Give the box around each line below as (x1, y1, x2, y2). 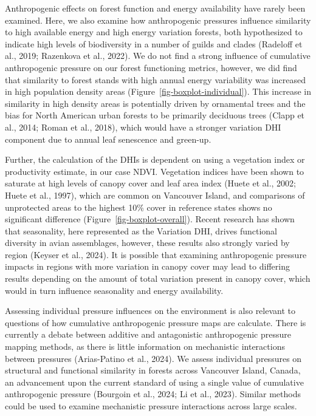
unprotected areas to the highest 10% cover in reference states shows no (5, 200, 272, 213)
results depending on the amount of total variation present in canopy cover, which (5, 272, 311, 285)
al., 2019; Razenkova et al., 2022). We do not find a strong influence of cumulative (5, 49, 311, 62)
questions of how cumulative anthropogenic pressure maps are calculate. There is (5, 316, 306, 329)
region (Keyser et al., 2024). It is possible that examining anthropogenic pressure (5, 248, 307, 261)
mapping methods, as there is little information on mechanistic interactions (5, 340, 285, 353)
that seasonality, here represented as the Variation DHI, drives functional (5, 224, 278, 237)
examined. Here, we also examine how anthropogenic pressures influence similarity (5, 13, 311, 26)
